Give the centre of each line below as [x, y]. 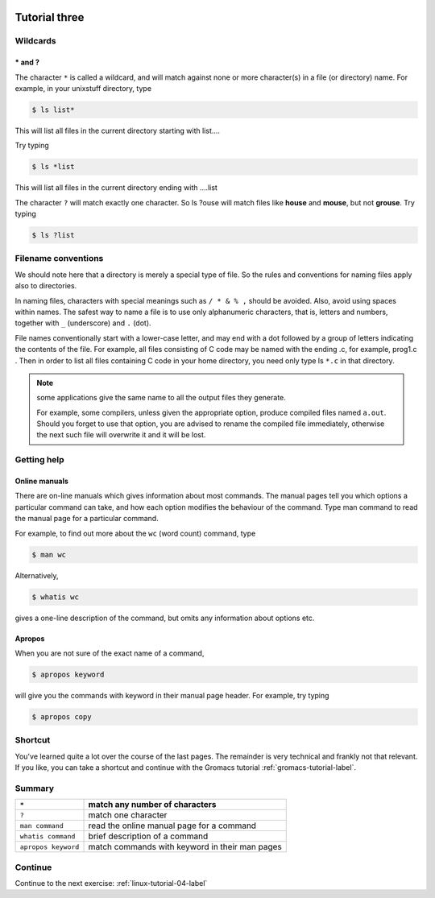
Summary [35, 788]
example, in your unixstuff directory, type [83, 88]
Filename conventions [59, 259]
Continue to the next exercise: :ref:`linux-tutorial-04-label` [111, 883]
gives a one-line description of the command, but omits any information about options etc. [165, 618]
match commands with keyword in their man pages [185, 847]
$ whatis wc [56, 597]
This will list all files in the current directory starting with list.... [118, 130]
